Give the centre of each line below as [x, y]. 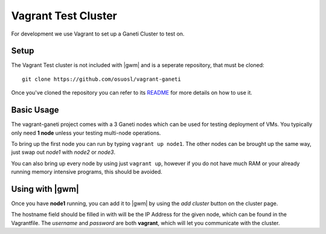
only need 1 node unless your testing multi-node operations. [86, 133]
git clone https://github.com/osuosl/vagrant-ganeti [101, 79]
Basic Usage [35, 110]
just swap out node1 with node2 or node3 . [63, 152]
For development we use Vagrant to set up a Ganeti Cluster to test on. [98, 34]
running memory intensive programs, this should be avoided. [87, 172]
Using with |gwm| [45, 189]
